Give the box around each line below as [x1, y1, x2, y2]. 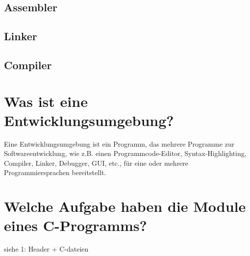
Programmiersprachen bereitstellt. [4, 167, 106, 178]
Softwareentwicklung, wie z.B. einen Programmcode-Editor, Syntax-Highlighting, [4, 148, 247, 158]
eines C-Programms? [4, 215, 147, 235]
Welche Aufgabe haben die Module [4, 196, 246, 216]
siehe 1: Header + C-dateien [4, 244, 89, 254]
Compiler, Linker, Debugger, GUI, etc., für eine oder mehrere [4, 157, 189, 168]
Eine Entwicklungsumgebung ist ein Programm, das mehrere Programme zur [4, 138, 235, 149]
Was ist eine [4, 91, 88, 111]
